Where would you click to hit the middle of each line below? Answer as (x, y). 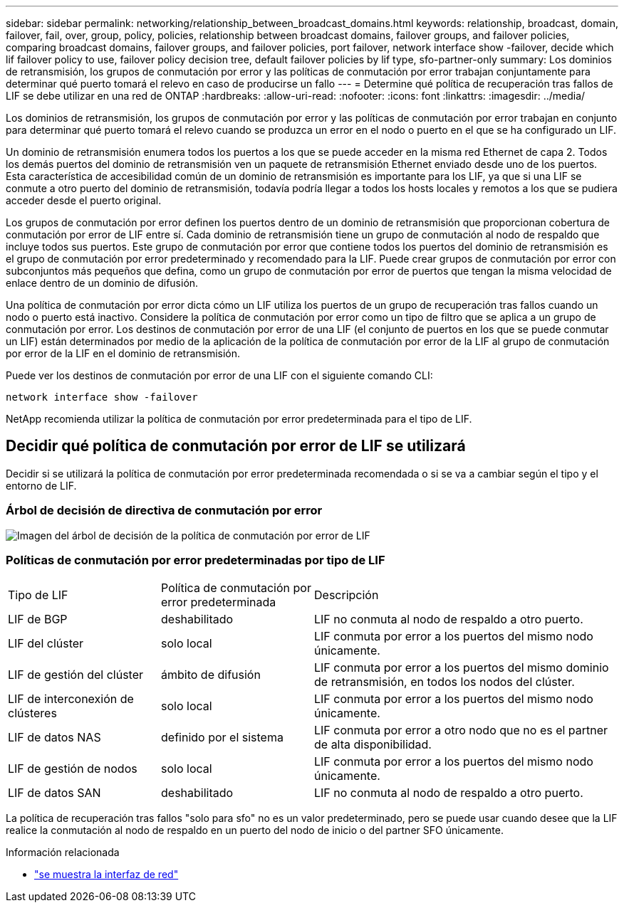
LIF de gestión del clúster (76, 675)
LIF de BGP (38, 619)
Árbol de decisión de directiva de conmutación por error (164, 511)
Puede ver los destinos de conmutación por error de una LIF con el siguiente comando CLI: (219, 375)
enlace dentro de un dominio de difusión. (102, 283)
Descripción (347, 595)
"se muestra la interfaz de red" (106, 875)
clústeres (32, 713)
